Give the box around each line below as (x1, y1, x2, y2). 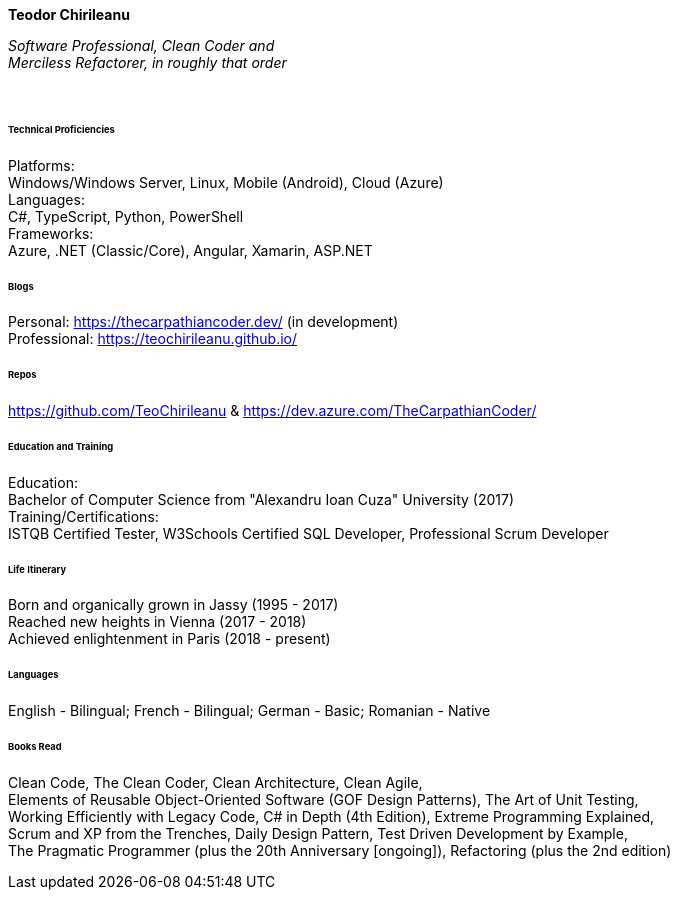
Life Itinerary (8, 563, 67, 575)
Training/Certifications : (8, 507, 159, 525)
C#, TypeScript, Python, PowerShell (8, 207, 244, 225)
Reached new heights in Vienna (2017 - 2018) (8, 613, 307, 631)
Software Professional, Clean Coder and (8, 37, 275, 54)
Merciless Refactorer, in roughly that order (8, 54, 287, 71)
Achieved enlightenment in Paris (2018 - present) (8, 630, 331, 648)
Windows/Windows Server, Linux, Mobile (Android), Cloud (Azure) (8, 173, 444, 191)
